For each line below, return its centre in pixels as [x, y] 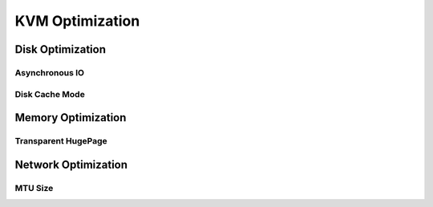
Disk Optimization [60, 49]
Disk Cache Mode [50, 94]
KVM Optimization [77, 21]
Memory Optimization [71, 118]
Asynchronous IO [49, 72]
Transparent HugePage [61, 141]
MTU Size [34, 188]
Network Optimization [71, 164]
